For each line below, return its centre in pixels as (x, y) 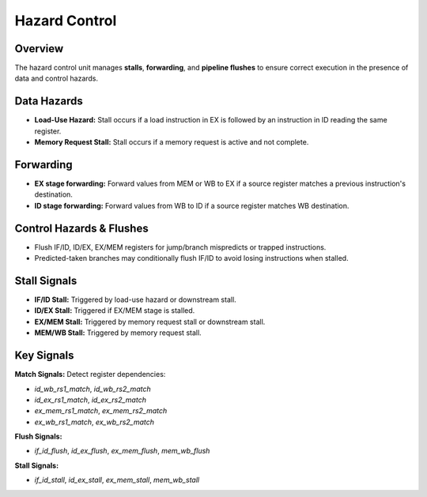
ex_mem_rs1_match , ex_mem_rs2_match (101, 411)
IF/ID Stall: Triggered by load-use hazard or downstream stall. (135, 299)
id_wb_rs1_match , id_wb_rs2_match (93, 389)
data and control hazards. (57, 78)
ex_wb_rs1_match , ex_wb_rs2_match (94, 422)
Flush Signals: (38, 437)
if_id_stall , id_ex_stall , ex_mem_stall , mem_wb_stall (117, 480)
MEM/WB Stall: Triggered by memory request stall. (118, 333)
